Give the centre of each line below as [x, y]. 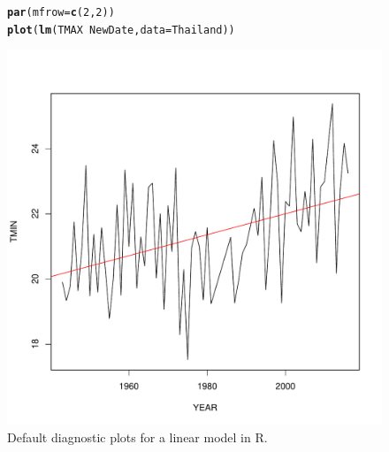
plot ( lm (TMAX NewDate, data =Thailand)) [121, 30]
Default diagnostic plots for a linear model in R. [137, 437]
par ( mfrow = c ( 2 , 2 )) [61, 12]
